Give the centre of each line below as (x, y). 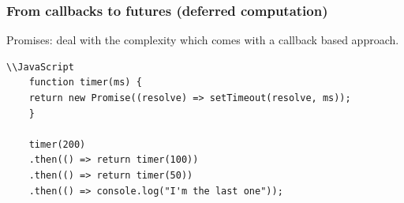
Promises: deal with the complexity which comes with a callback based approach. (203, 40)
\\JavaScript (40, 67)
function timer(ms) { (85, 83)
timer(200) (57, 144)
